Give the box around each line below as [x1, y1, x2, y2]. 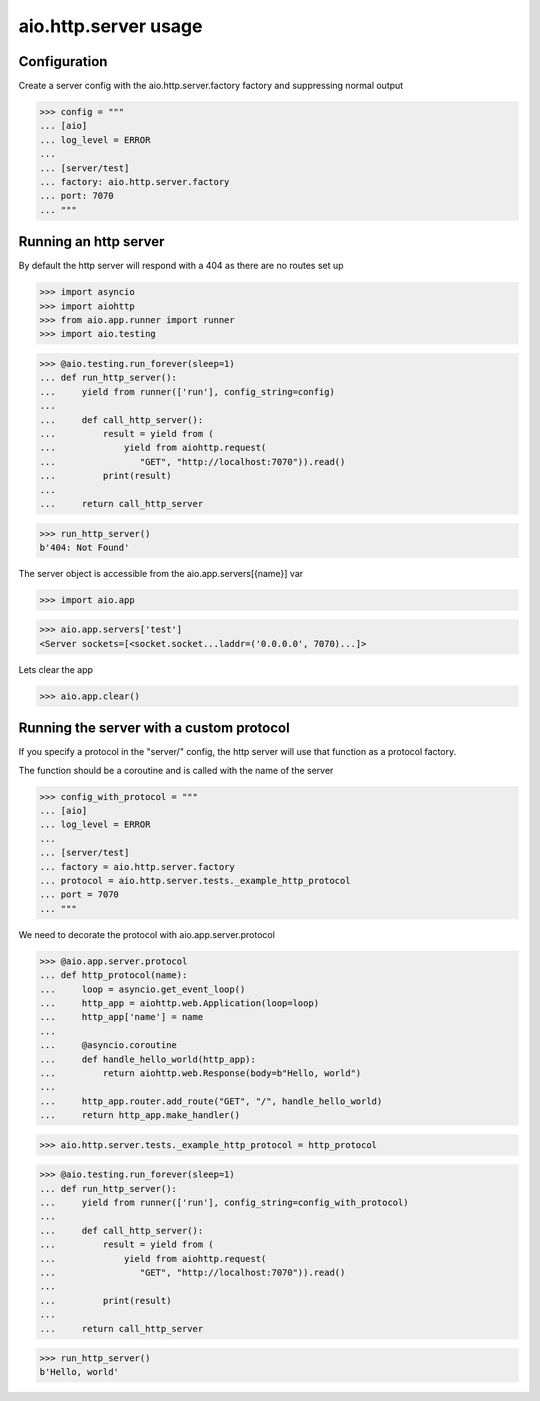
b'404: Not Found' [39, 541, 130, 553]
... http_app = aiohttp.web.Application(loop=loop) [39, 997, 320, 1009]
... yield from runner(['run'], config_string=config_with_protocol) [39, 1197, 409, 1208]
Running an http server [18, 233, 165, 250]
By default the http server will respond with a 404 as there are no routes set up [18, 260, 344, 272]
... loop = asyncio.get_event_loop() [39, 983, 246, 995]
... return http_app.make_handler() [39, 1110, 240, 1121]
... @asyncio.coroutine [39, 1040, 177, 1051]
